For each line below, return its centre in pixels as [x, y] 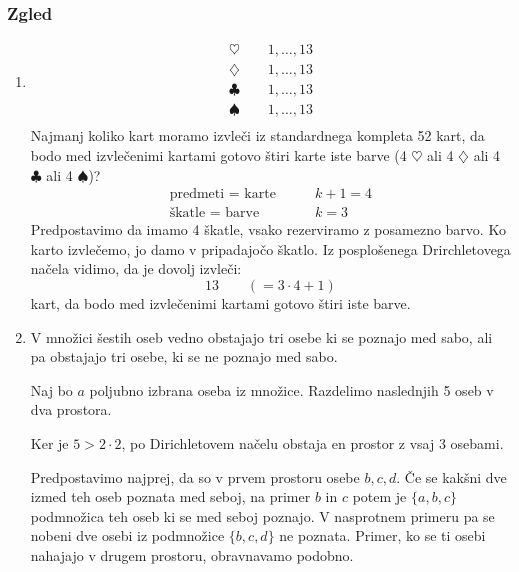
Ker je [49, 442]
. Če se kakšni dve [451, 476]
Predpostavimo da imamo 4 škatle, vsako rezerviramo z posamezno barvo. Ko [268, 229]
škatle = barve [214, 213]
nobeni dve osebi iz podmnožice [127, 535]
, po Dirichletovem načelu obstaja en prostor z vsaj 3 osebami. [312, 442]
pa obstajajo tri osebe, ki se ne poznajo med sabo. [184, 356]
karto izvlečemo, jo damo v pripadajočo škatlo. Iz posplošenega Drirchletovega [270, 248]
